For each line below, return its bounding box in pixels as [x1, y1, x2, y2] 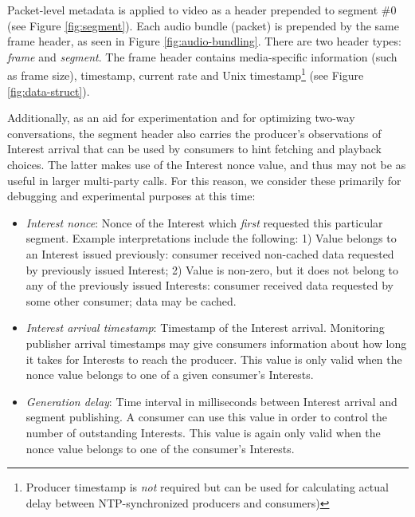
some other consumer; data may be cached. [25, 292, 237, 309]
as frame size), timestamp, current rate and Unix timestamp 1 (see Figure [7, 65, 364, 84]
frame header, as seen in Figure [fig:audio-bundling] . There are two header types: [7, 33, 401, 49]
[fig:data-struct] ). [7, 82, 90, 99]
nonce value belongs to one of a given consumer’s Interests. [25, 366, 314, 383]
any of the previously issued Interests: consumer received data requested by [25, 277, 393, 294]
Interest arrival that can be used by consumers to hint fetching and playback [7, 140, 382, 157]
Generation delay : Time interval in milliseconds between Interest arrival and [25, 393, 397, 409]
